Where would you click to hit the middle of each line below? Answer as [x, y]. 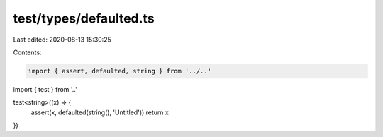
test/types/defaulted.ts [84, 18]
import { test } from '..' [45, 89]
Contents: [27, 52]
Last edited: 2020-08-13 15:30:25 [62, 40]
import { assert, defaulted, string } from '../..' [120, 71]
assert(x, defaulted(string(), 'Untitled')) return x [100, 112]
